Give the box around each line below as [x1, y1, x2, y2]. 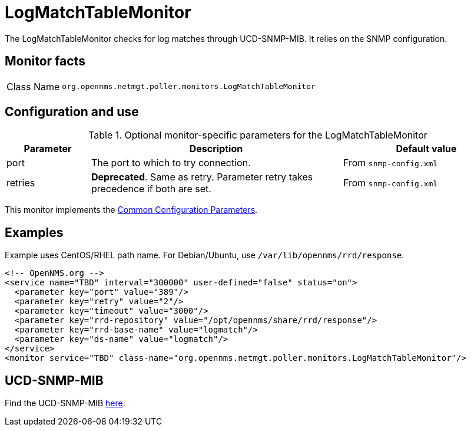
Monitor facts [5, 54, 85, 69]
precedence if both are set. [91, 183, 211, 195]
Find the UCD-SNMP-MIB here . [5, 398, 125, 409]
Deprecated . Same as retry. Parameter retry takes [91, 171, 313, 183]
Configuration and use [5, 104, 139, 120]
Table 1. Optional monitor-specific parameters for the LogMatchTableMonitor [88, 129, 427, 142]
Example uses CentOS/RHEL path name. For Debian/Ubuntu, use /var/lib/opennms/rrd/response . [5, 250, 404, 261]
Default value [396, 143, 457, 155]
